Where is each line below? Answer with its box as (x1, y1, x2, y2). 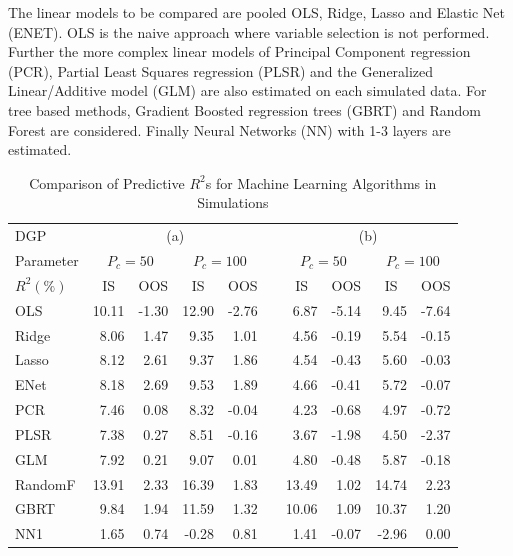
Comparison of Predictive (29, 172, 185, 193)
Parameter (15, 250, 79, 271)
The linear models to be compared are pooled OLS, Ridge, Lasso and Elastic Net (8, 2, 506, 22)
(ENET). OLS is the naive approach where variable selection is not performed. (8, 21, 490, 42)
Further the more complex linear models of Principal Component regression (8, 41, 471, 62)
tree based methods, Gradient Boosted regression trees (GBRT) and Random (8, 99, 481, 120)
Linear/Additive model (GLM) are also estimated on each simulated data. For (8, 80, 487, 101)
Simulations (197, 192, 269, 213)
